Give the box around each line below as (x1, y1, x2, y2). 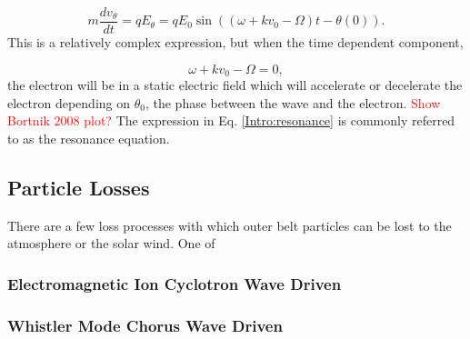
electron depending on (7, 93, 131, 112)
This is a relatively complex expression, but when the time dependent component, (7, 33, 464, 52)
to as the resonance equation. (7, 128, 170, 147)
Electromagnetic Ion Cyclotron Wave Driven (7, 272, 342, 294)
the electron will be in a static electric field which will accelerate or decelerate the (7, 75, 463, 95)
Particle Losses (7, 173, 150, 201)
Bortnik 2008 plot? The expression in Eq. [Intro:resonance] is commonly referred (7, 111, 455, 130)
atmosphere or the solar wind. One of (7, 234, 215, 253)
